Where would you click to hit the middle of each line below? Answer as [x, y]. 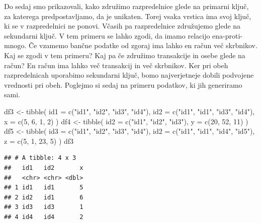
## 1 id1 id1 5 [44, 188]
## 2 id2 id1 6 [44, 197]
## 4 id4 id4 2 [44, 217]
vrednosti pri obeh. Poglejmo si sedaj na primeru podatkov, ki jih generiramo [123, 84]
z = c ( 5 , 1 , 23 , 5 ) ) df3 [39, 141]
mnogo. [15, 45]
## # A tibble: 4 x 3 [40, 158]
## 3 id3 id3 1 [44, 207]
